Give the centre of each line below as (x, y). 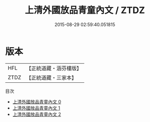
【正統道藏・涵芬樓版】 (54, 68)
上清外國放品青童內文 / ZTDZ (85, 10)
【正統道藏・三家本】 (52, 77)
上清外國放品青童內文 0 (37, 101)
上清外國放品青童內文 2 (37, 114)
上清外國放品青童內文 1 (36, 108)
